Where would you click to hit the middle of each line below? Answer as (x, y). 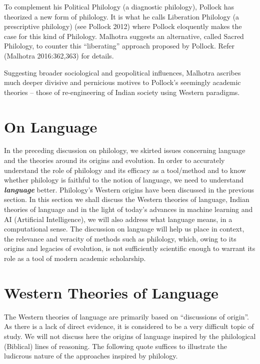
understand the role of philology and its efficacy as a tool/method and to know (125, 170)
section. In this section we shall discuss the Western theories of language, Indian (127, 199)
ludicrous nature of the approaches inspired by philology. (91, 356)
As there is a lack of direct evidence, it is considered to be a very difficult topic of (129, 326)
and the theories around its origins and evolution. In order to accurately (114, 160)
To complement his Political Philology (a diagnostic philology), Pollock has (119, 6)
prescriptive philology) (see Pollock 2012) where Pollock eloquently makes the (123, 26)
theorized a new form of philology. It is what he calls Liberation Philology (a (122, 16)
